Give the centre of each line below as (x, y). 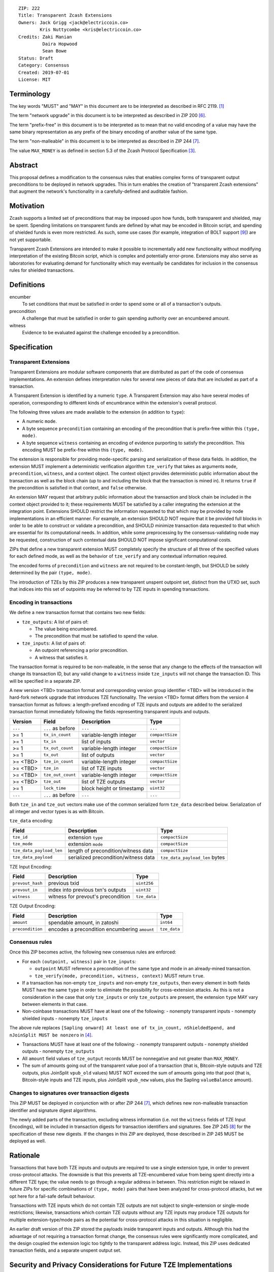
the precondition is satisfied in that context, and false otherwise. (78, 487)
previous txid (64, 883)
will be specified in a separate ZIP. (45, 681)
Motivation (27, 206)
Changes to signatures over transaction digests (69, 1093)
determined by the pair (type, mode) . (50, 573)
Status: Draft (36, 58)
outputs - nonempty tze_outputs (58, 1051)
